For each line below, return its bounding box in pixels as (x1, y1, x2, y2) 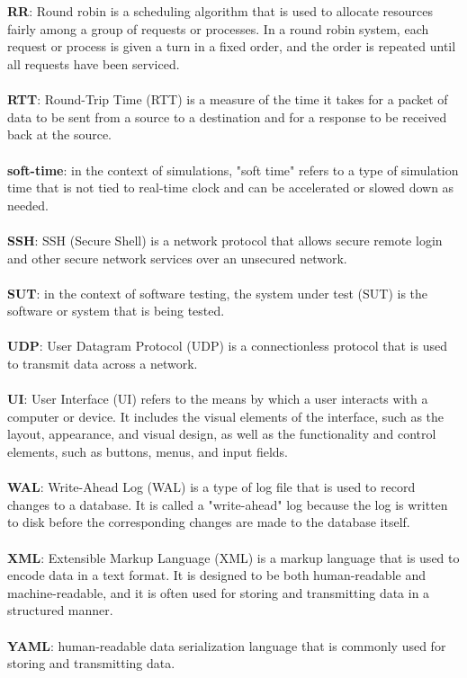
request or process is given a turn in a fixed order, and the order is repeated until (7, 37, 456, 56)
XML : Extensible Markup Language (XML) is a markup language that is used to (7, 548, 460, 566)
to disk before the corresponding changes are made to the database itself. (7, 513, 410, 531)
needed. (7, 195, 49, 214)
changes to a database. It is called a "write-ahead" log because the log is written (7, 495, 448, 513)
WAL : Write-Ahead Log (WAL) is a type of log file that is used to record (7, 477, 416, 496)
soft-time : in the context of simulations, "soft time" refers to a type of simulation (7, 160, 459, 179)
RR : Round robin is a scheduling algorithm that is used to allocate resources (7, 2, 433, 21)
